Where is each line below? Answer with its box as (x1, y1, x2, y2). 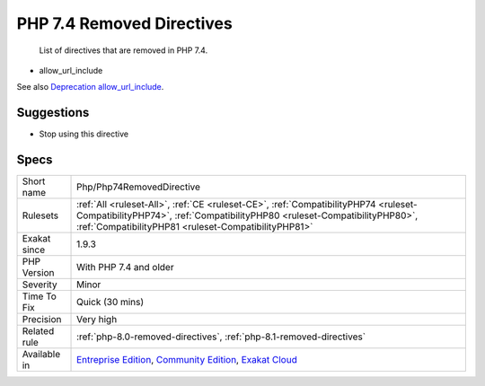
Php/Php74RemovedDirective (76, 180, 201, 193)
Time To (22, 290, 57, 303)
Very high (76, 313, 118, 326)
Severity (22, 278, 57, 291)
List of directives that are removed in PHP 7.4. (39, 45, 208, 56)
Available (22, 348, 61, 361)
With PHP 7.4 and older (76, 261, 174, 274)
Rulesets (22, 209, 58, 222)
